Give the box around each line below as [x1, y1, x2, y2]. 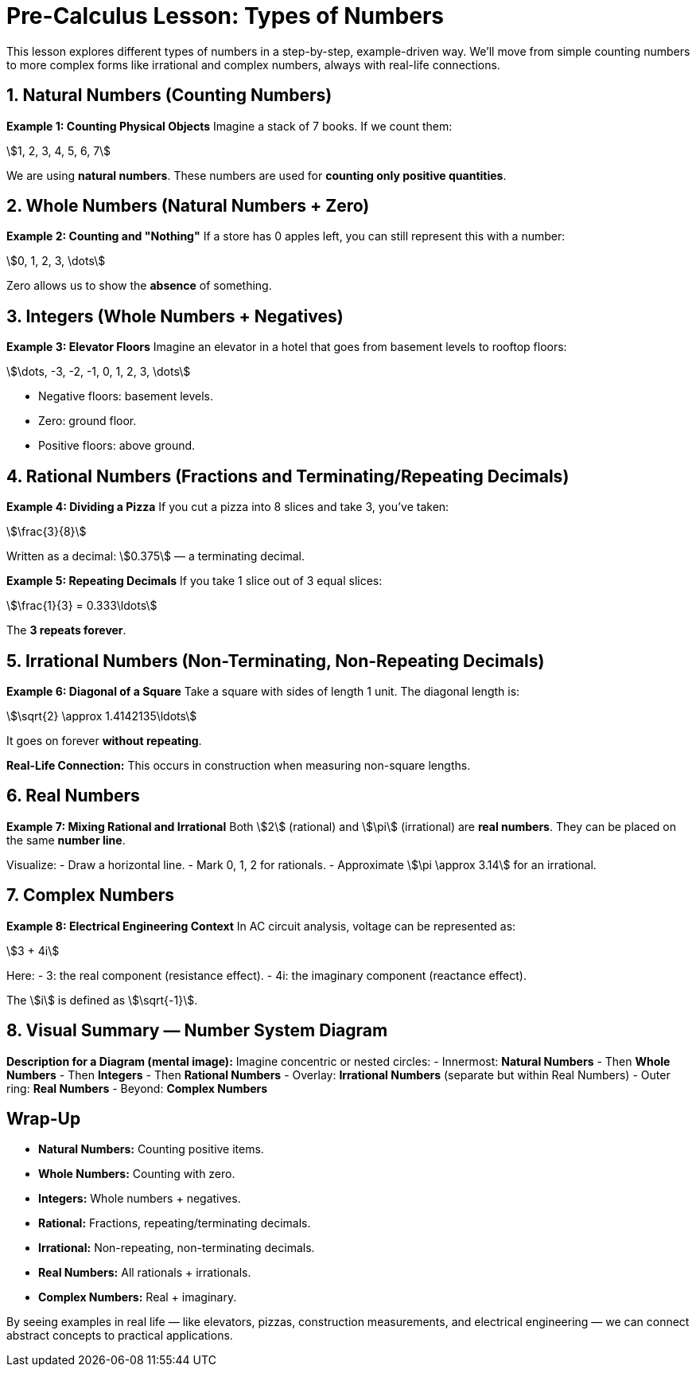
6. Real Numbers [6, 786, 140, 806]
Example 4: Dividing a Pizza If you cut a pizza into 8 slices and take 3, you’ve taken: [6, 500, 449, 514]
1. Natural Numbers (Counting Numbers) [6, 85, 332, 106]
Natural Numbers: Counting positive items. [38, 1142, 264, 1157]
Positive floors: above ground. [38, 439, 196, 453]
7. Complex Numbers [6, 885, 174, 906]
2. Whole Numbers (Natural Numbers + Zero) [6, 196, 370, 216]
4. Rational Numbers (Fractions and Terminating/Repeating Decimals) [6, 466, 570, 486]
